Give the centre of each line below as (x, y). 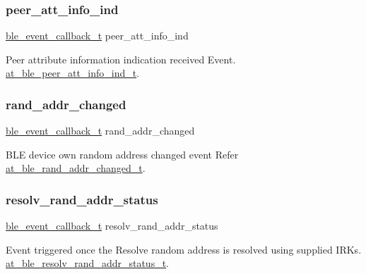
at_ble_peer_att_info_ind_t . (73, 73)
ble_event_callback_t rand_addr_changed (100, 131)
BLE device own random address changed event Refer (122, 154)
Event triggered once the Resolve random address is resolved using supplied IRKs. (184, 249)
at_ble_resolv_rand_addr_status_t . (88, 263)
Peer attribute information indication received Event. (121, 59)
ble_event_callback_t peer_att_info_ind (97, 36)
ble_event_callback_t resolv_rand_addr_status (112, 226)
